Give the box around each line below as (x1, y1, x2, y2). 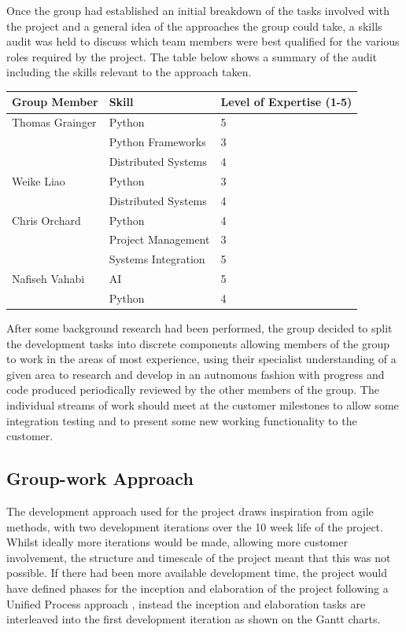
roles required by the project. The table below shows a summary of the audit (6, 48, 378, 64)
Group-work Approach (6, 466, 194, 491)
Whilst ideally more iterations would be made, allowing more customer (6, 534, 348, 550)
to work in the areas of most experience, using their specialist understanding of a (6, 351, 397, 367)
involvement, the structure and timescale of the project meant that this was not (6, 549, 391, 565)
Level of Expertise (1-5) (220, 94, 352, 110)
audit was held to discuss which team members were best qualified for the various (6, 33, 400, 50)
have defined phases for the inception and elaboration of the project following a (6, 579, 389, 596)
